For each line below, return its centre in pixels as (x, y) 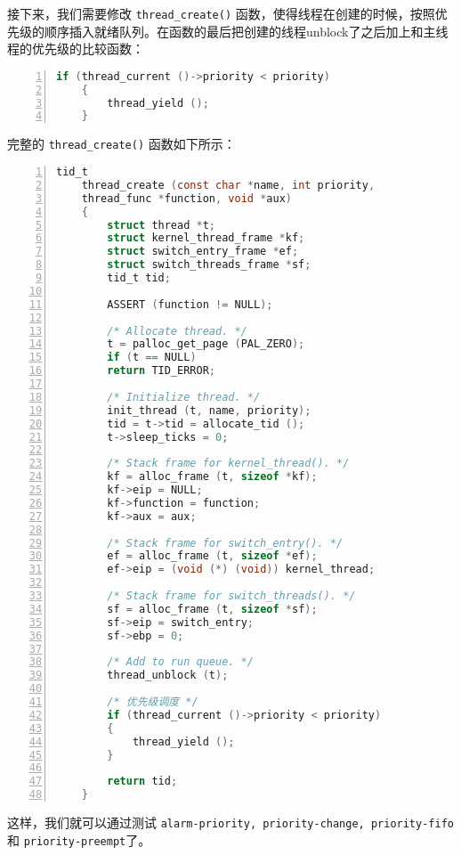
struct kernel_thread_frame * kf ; (206, 238)
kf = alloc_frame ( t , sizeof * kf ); (212, 477)
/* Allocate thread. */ (177, 331)
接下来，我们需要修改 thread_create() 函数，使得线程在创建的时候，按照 (221, 13)
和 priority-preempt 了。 (79, 839)
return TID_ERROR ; (161, 371)
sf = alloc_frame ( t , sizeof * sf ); (212, 609)
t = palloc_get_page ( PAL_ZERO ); (206, 344)
